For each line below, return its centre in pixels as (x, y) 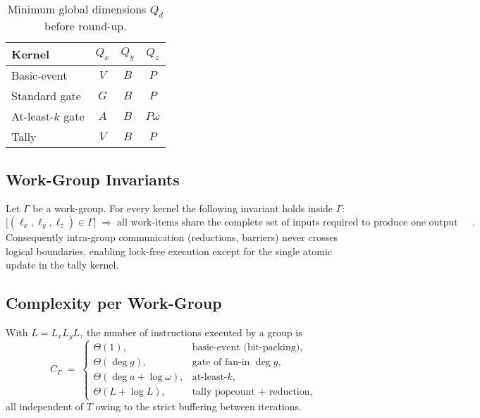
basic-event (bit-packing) (246, 347)
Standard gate (46, 96)
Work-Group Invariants (93, 179)
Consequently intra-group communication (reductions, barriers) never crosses (172, 236)
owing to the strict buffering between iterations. (198, 406)
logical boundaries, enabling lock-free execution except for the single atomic (169, 251)
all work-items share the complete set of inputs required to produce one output (288, 222)
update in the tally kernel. (62, 265)
